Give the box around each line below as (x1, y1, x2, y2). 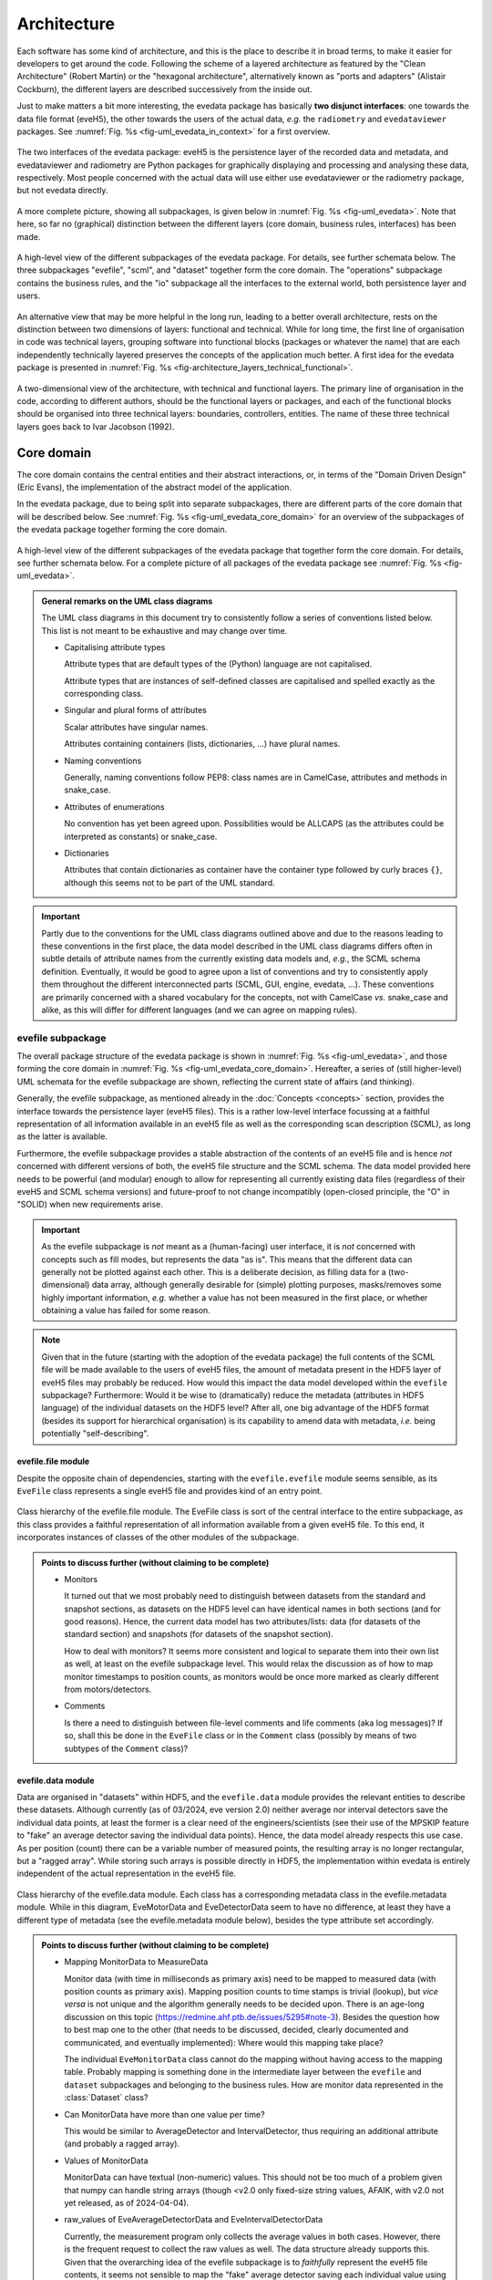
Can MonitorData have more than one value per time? (64, 2109, 265, 2119)
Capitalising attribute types (64, 641, 166, 652)
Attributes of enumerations (64, 801, 165, 812)
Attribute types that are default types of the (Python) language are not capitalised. (64, 658, 373, 669)
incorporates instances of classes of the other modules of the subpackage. (16, 1532, 300, 1543)
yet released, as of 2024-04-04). (64, 2197, 190, 2208)
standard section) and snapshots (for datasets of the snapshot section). (64, 1629, 334, 1640)
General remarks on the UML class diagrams (41, 596, 213, 606)
